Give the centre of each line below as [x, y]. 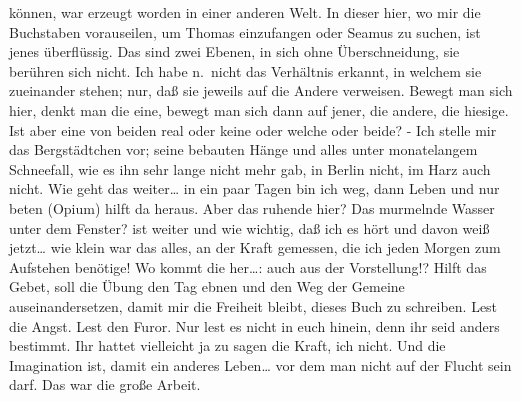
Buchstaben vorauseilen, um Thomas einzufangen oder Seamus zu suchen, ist [245, 31]
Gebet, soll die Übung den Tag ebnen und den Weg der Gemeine [207, 286]
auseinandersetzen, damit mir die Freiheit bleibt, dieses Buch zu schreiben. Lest [253, 305]
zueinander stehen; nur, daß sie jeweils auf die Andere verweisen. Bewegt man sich [261, 90]
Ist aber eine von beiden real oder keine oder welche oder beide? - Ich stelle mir [253, 129]
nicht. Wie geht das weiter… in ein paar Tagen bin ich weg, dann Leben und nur [254, 188]
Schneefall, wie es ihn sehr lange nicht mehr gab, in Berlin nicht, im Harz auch [250, 168]
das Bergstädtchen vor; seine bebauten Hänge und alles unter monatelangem [243, 149]
